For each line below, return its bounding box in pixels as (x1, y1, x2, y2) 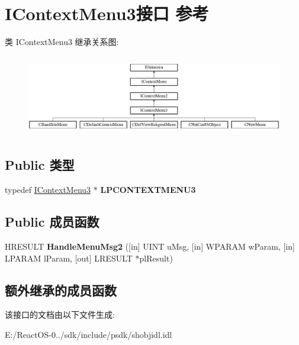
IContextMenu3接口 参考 (5, 1, 209, 25)
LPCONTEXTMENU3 (100, 183, 196, 196)
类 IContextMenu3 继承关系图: (5, 36, 119, 48)
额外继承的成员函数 (5, 280, 117, 299)
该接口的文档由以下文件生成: (5, 308, 115, 321)
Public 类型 (5, 156, 75, 174)
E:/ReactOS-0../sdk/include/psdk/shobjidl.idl (5, 328, 172, 340)
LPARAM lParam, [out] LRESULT (5, 252, 133, 264)
